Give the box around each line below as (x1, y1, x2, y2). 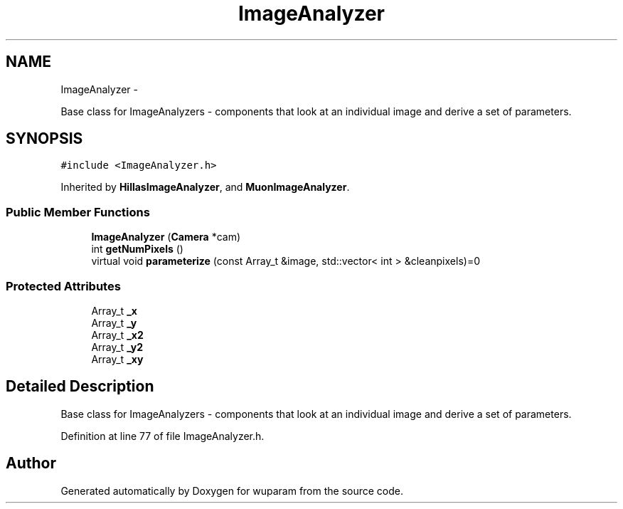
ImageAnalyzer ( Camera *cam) (91, 231, 241, 243)
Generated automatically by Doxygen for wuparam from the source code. (60, 484, 404, 497)
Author (6, 454, 56, 473)
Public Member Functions (6, 204, 150, 219)
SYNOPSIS (6, 130, 83, 148)
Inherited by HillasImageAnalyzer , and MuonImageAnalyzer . (60, 181, 350, 194)
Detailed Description (6, 377, 154, 396)
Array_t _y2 (91, 340, 143, 353)
